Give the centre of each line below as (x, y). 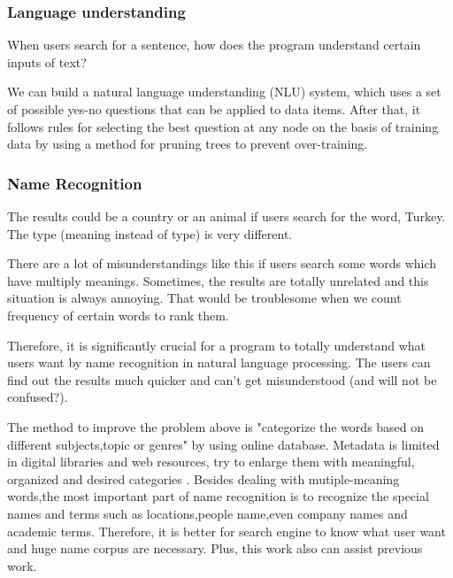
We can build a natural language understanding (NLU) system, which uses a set (224, 92)
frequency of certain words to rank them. (118, 315)
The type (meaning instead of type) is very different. (150, 233)
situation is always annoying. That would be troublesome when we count (204, 298)
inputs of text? (47, 62)
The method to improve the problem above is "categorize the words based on (216, 426)
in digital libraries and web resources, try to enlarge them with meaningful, (211, 462)
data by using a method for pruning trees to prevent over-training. (188, 144)
